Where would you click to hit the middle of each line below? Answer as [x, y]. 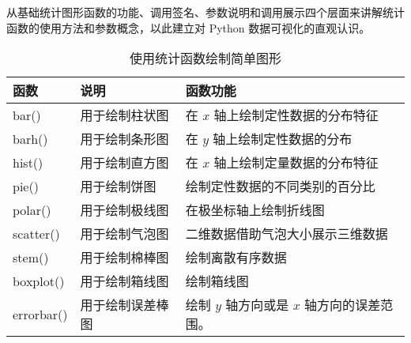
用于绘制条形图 [124, 139]
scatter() [36, 233]
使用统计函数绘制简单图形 [205, 58]
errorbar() [40, 314]
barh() [30, 138]
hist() [28, 162]
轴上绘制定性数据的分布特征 [296, 115]
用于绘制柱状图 [124, 115]
